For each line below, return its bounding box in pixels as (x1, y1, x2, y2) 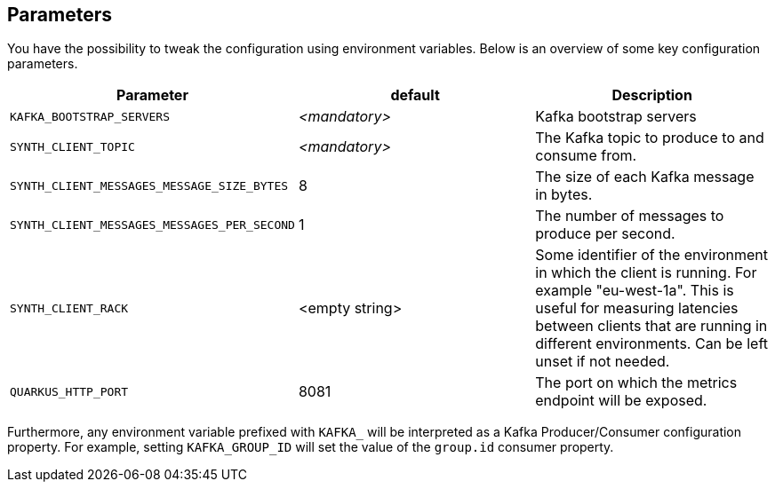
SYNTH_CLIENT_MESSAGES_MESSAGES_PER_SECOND (10, 217, 295, 232)
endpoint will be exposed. (535, 391, 707, 410)
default (390, 86, 440, 105)
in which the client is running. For (535, 264, 757, 282)
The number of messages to (535, 207, 724, 225)
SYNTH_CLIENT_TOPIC (10, 139, 135, 154)
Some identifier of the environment (535, 246, 768, 264)
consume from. (535, 146, 637, 165)
